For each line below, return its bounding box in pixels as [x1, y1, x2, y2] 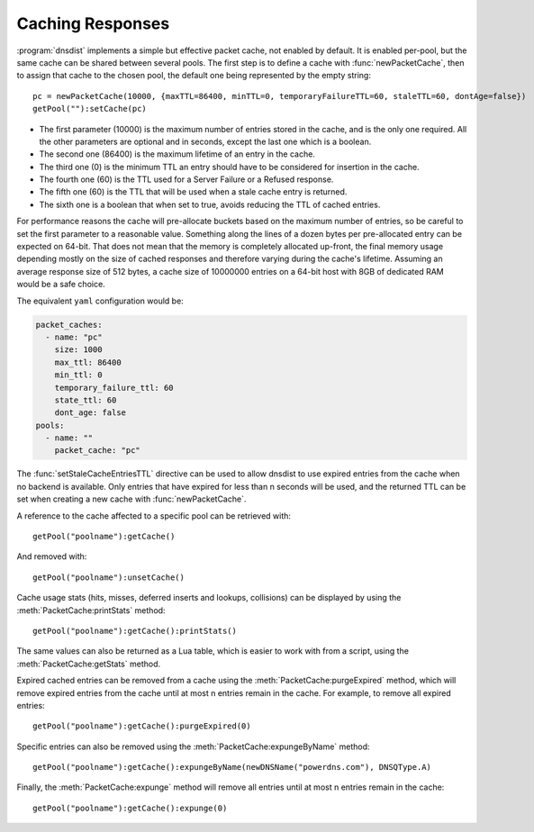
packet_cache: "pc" [54, 446, 141, 456]
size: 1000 [54, 345, 103, 355]
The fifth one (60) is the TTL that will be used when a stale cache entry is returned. [39, 186, 348, 197]
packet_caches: [35, 320, 103, 330]
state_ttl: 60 [54, 394, 117, 405]
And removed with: [16, 551, 87, 562]
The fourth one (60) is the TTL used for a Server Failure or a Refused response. [39, 174, 334, 185]
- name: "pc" [45, 331, 103, 342]
